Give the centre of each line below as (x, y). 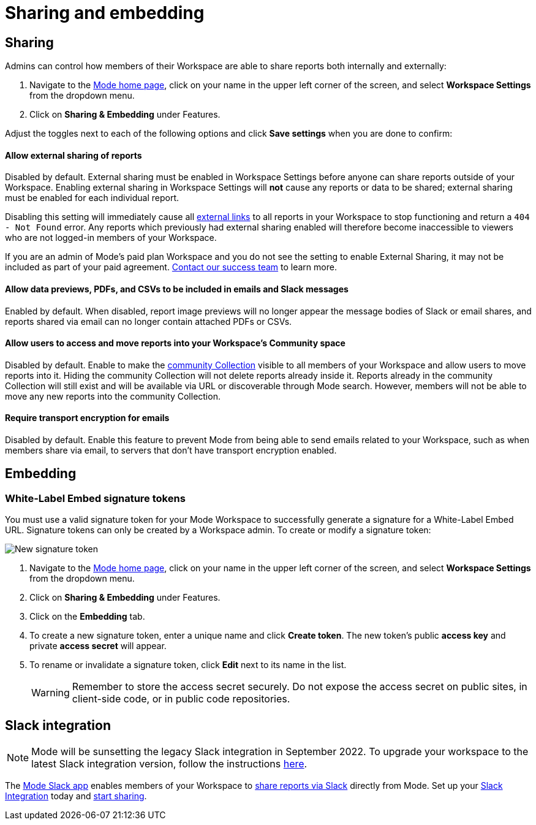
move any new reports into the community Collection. (113, 396)
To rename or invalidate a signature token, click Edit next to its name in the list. (188, 665)
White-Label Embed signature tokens (95, 498)
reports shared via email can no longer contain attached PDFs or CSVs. (149, 321)
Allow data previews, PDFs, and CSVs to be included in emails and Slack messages (177, 289)
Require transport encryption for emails (87, 418)
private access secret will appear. (98, 646)
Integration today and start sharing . (76, 796)
